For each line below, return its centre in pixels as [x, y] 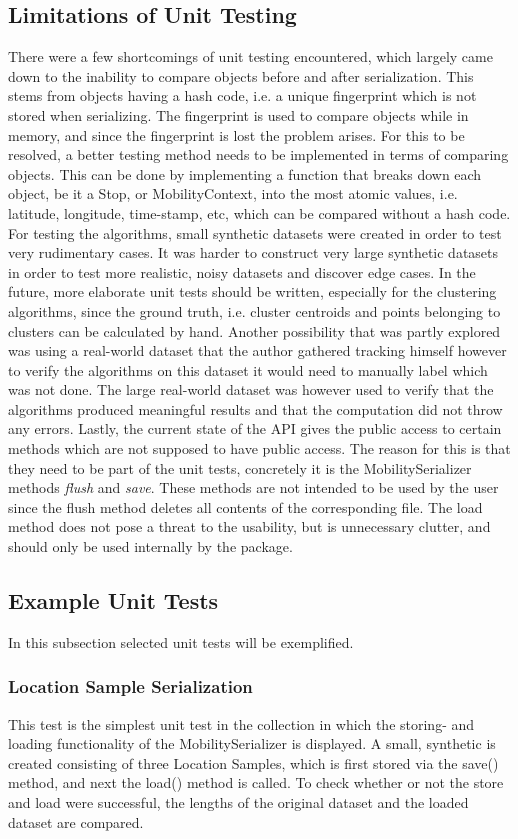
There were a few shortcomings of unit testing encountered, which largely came [250, 56]
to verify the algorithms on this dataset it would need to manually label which [248, 369]
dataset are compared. [76, 821]
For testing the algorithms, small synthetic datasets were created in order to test [255, 232]
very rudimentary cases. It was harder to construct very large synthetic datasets [253, 252]
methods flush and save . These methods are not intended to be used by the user [253, 487]
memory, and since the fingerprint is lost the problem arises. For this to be [236, 134]
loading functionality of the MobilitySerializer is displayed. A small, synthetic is [252, 743]
